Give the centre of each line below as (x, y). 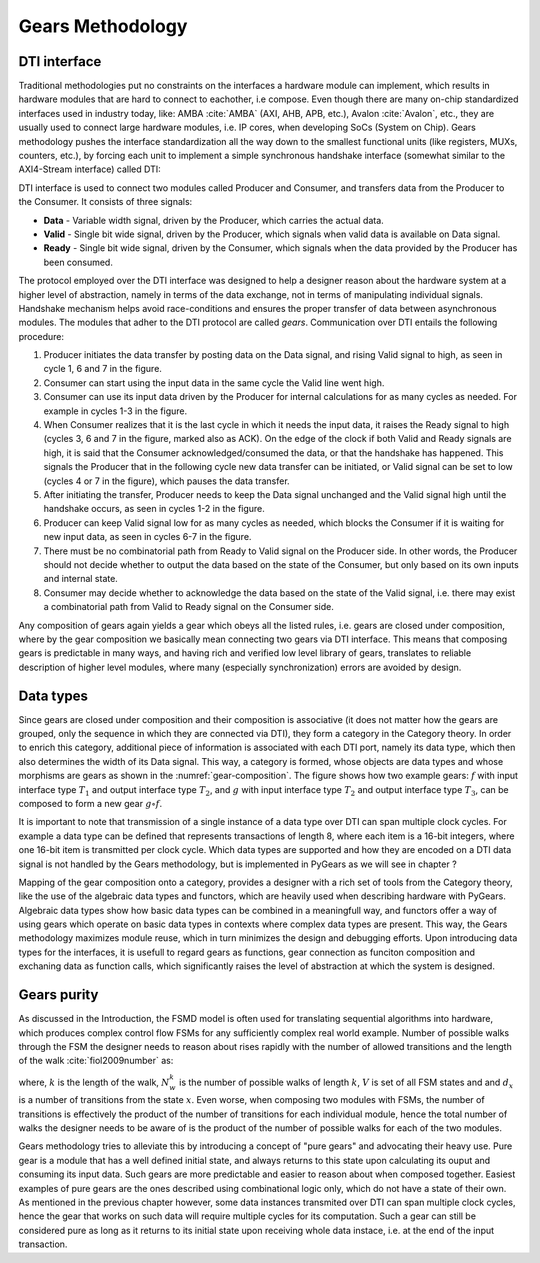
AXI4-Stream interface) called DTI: (90, 169)
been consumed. (78, 262)
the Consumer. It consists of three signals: (105, 202)
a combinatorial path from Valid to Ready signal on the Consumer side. (188, 607)
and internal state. (81, 579)
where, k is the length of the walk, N (94, 1082)
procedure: (41, 336)
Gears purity (58, 995)
